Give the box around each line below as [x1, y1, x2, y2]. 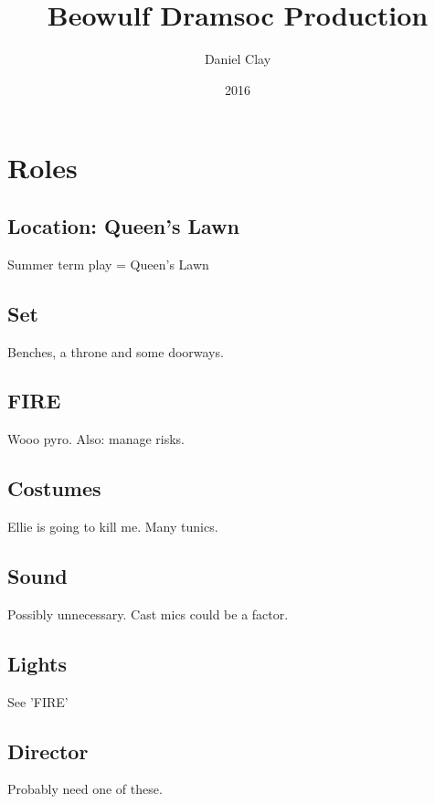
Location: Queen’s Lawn [7, 211, 239, 239]
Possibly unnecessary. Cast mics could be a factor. [7, 604, 289, 623]
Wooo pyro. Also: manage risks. [7, 429, 185, 449]
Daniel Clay [204, 49, 271, 69]
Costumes [7, 474, 101, 503]
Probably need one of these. [7, 779, 163, 799]
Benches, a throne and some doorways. [7, 342, 224, 361]
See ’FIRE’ [7, 692, 69, 711]
